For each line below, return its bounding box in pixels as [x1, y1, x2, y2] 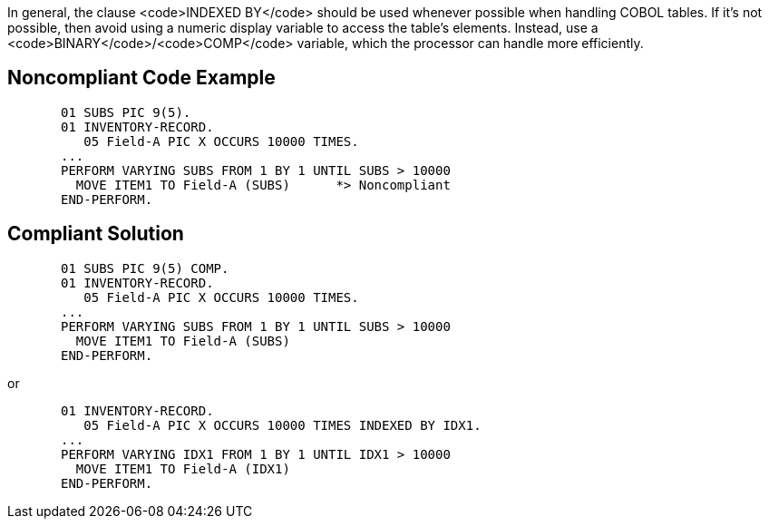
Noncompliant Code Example [7, 66, 276, 90]
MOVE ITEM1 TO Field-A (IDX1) [75, 461, 290, 476]
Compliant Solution [7, 222, 184, 246]
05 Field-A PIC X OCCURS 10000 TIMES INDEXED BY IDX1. [83, 417, 482, 433]
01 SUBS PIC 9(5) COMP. [61, 260, 229, 276]
